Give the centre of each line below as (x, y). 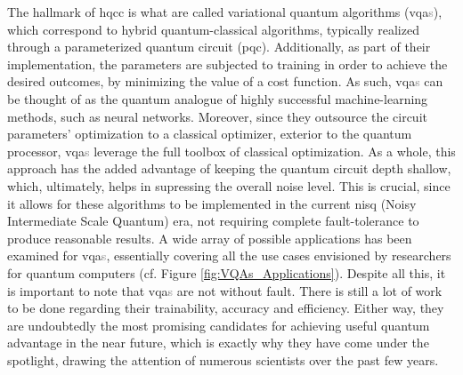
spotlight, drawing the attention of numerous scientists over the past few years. (223, 359)
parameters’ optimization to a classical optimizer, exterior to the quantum (210, 134)
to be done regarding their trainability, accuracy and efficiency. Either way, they (226, 308)
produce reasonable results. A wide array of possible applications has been (210, 238)
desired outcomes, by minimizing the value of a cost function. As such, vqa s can (225, 81)
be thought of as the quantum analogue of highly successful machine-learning (218, 98)
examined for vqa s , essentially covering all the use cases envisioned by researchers (229, 255)
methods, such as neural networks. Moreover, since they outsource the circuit (217, 116)
